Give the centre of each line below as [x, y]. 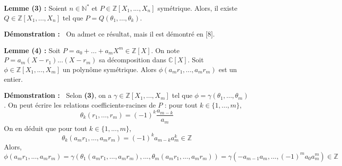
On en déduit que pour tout [46, 128]
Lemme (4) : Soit [32, 50]
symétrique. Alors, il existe [197, 8]
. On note [165, 50]
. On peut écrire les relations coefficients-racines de [80, 104]
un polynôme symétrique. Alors [110, 69]
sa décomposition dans [132, 60]
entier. [13, 79]
